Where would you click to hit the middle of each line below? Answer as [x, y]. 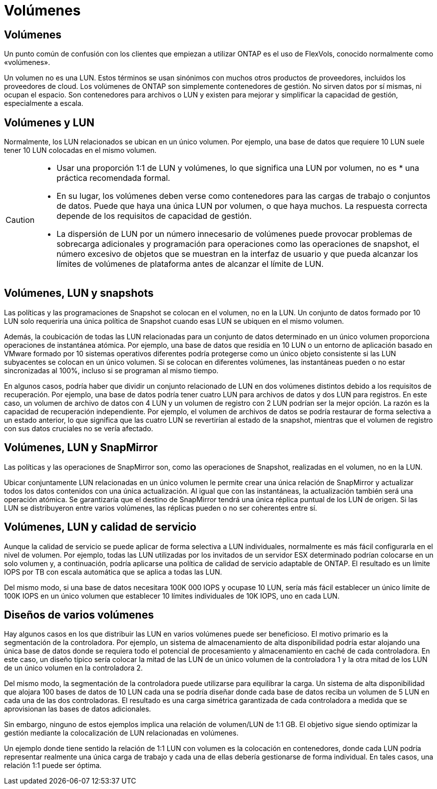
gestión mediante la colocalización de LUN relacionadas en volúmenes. [121, 733]
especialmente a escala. [44, 103]
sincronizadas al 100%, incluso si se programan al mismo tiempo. [111, 370]
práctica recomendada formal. [113, 178]
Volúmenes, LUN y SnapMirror [81, 448]
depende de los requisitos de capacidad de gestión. [154, 216]
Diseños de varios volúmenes [79, 615]
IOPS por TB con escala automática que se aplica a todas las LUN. [113, 572]
